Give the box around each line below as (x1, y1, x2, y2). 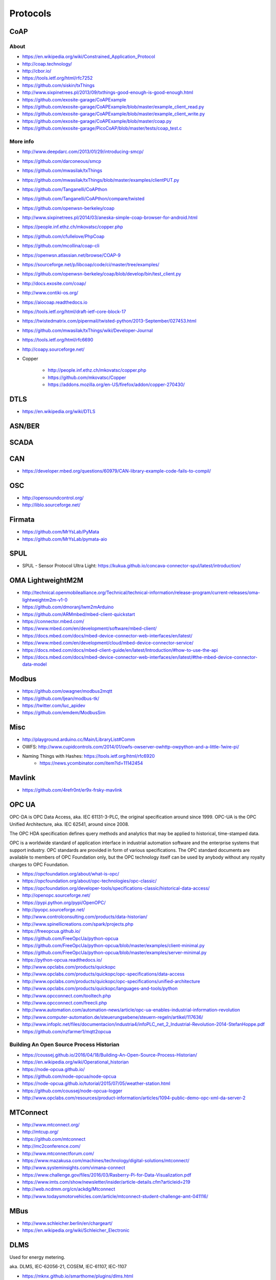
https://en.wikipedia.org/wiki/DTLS (22, 409, 96, 415)
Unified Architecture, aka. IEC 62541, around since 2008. (9, 821, 130, 827)
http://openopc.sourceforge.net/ (22, 892, 90, 899)
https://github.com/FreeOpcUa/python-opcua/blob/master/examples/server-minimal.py (22, 950, 207, 956)
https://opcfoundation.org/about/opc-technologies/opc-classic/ (22, 878, 157, 884)
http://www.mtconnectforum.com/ (22, 1150, 95, 1157)
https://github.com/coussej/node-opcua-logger (22, 1087, 123, 1094)
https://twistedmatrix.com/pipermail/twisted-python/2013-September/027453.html (22, 318, 197, 324)
